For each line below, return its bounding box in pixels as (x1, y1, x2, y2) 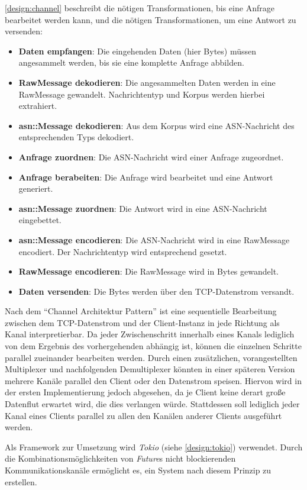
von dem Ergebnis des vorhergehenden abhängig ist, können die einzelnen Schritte (5, 340, 302, 352)
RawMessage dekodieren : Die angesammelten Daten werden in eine (18, 76, 276, 88)
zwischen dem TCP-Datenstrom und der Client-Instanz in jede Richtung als (5, 316, 280, 328)
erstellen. (5, 475, 37, 488)
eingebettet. (18, 214, 62, 226)
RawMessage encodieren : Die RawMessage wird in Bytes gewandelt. (18, 265, 279, 278)
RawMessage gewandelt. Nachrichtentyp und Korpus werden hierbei (18, 88, 265, 100)
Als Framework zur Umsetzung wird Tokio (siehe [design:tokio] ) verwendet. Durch (5, 440, 303, 453)
